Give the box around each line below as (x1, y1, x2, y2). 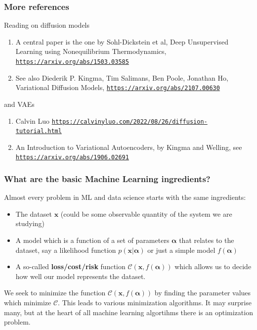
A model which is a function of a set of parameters (15, 235, 170, 245)
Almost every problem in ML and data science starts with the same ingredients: (4, 192, 246, 202)
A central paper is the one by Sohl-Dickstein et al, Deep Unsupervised (15, 36, 228, 47)
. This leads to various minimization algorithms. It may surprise (58, 297, 252, 308)
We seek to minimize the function (4, 287, 106, 298)
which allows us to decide (174, 261, 252, 272)
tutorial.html (15, 128, 62, 135)
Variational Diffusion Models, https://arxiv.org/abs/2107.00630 (15, 82, 220, 93)
